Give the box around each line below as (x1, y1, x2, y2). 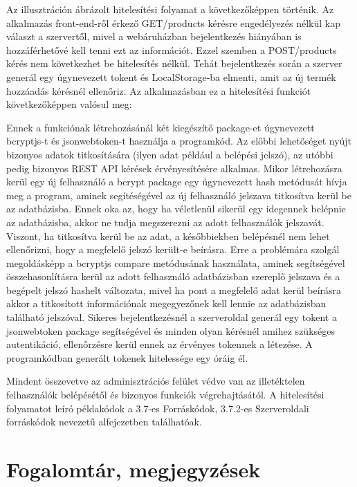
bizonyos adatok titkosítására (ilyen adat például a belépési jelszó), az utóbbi (6, 147, 333, 161)
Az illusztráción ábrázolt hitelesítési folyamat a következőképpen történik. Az (6, 2, 334, 16)
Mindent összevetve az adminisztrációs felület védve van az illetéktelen (6, 374, 305, 388)
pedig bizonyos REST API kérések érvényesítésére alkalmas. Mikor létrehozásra (6, 160, 342, 175)
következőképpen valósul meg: (6, 97, 132, 111)
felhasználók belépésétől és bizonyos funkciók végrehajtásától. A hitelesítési (6, 387, 324, 402)
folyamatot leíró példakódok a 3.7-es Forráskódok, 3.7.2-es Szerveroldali (6, 401, 309, 415)
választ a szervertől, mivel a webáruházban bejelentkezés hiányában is (6, 29, 302, 44)
